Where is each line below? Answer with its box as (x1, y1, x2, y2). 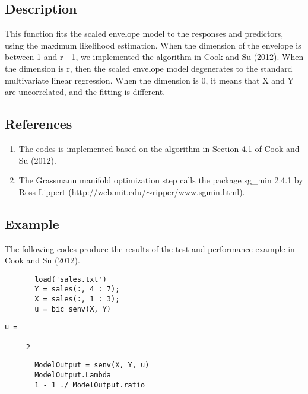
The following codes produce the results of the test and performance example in (5, 242, 295, 255)
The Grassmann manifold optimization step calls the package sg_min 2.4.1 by (18, 174, 303, 186)
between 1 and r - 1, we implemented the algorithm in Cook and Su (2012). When (5, 50, 304, 63)
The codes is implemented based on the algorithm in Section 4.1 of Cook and (18, 142, 300, 154)
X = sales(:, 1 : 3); (34, 295, 120, 304)
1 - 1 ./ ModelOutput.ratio (34, 380, 145, 389)
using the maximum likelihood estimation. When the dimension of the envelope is (5, 39, 301, 51)
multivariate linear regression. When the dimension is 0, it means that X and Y (5, 74, 294, 86)
